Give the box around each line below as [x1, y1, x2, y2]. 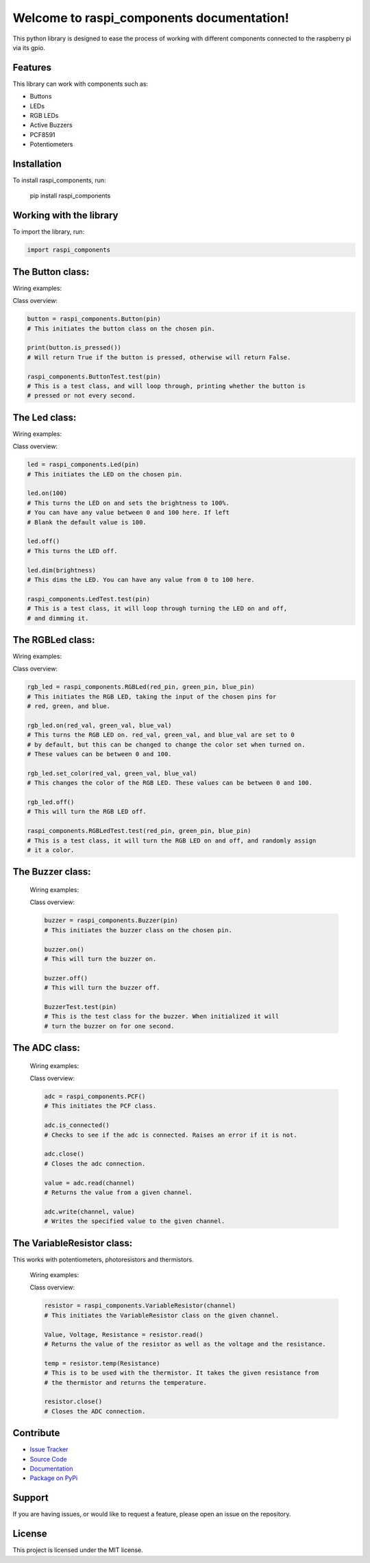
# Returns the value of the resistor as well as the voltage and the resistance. [44, 1340, 327, 1348]
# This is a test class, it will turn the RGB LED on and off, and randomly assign [27, 836, 317, 845]
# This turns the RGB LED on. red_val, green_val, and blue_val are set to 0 [27, 731, 295, 739]
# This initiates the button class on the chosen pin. [27, 324, 215, 332]
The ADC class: [12, 1042, 80, 1054]
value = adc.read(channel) [44, 1179, 135, 1187]
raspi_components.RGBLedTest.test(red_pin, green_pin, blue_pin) [27, 827, 251, 835]
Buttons [29, 93, 52, 101]
